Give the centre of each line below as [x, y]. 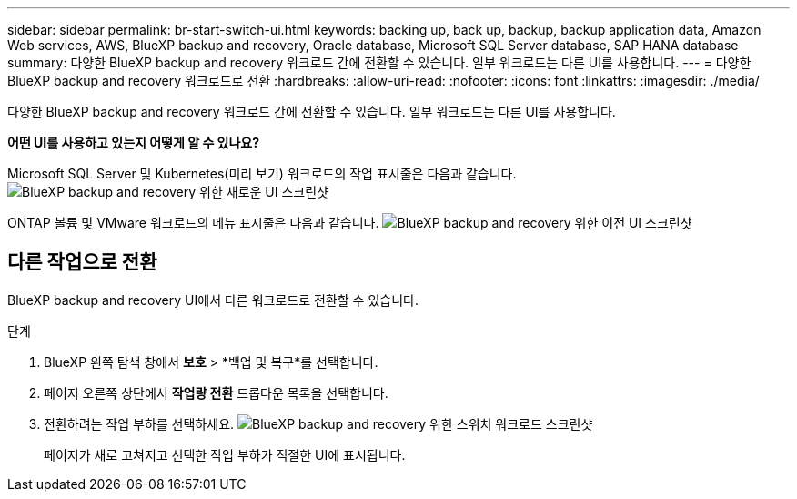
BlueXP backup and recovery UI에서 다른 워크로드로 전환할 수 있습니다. [213, 300]
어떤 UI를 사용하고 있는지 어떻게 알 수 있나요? [134, 143]
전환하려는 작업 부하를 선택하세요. [139, 423]
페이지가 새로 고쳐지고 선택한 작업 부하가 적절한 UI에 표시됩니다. [225, 454]
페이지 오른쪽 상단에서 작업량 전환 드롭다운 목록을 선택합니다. [216, 392]
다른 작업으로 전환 [82, 262]
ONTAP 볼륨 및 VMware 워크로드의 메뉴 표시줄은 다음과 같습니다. [193, 223]
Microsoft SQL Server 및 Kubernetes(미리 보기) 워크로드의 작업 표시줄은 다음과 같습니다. [262, 173]
